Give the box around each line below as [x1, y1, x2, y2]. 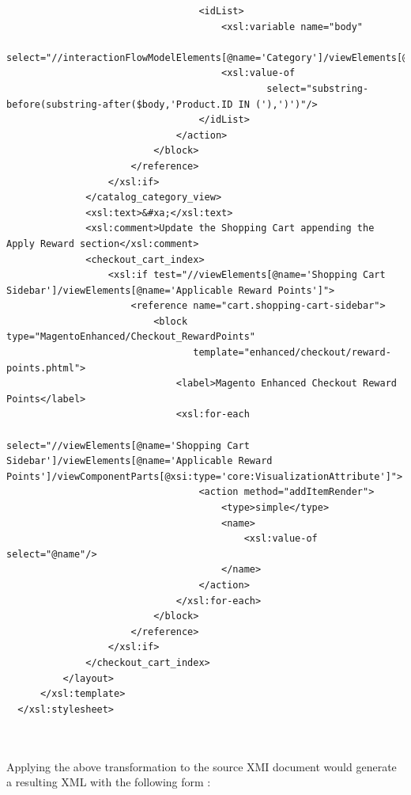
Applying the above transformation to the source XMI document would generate [6, 758, 397, 774]
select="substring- [266, 82, 369, 94]
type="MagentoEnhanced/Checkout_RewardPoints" [6, 331, 255, 343]
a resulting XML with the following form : [6, 774, 211, 790]
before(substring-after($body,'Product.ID [6, 98, 233, 110]
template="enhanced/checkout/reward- [193, 347, 391, 359]
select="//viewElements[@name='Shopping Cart [6, 439, 250, 451]
